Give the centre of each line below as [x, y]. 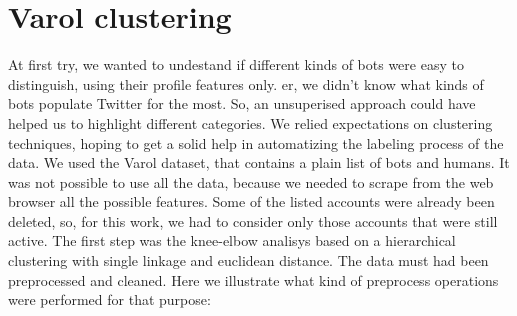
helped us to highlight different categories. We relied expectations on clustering [250, 122]
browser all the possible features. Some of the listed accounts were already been [251, 201]
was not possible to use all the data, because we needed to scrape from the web [251, 181]
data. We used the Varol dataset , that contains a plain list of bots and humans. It [259, 162]
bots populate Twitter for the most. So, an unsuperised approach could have [242, 103]
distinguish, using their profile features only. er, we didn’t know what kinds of [246, 83]
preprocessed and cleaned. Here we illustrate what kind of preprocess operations [253, 279]
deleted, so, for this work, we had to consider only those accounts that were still [253, 220]
